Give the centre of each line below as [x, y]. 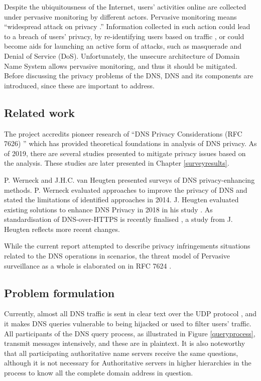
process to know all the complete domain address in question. [99, 373]
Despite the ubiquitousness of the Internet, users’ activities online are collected [125, 7]
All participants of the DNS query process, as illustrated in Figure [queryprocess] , [130, 333]
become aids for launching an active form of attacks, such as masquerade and [123, 46]
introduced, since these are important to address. [79, 85]
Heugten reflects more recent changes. [62, 229]
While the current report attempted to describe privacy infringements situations [127, 246]
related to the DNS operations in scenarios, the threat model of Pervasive [117, 256]
